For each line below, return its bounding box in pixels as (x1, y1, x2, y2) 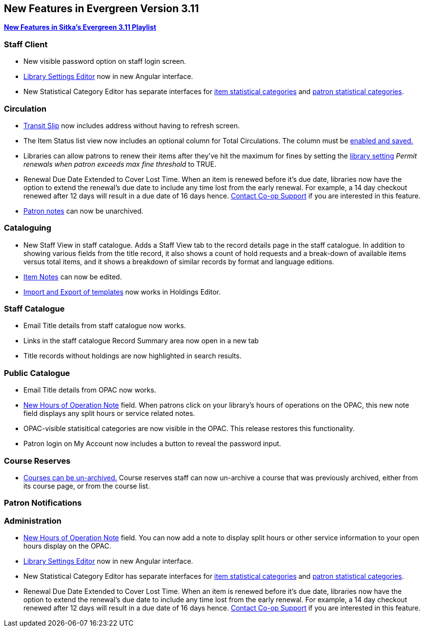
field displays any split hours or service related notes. (23, 409, 195, 418)
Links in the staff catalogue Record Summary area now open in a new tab (23, 336, 259, 345)
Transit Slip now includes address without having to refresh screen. (23, 121, 240, 130)
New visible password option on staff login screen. (23, 57, 186, 66)
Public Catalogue (4, 368, 70, 378)
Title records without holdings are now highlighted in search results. (23, 352, 242, 360)
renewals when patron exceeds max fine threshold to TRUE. (23, 159, 217, 168)
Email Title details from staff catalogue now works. (23, 321, 186, 330)
